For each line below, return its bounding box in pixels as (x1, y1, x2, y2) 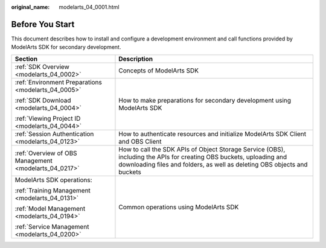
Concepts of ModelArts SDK (118, 66, 199, 75)
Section (14, 54, 38, 63)
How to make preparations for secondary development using (118, 96, 292, 104)
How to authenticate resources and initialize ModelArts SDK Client (118, 130, 307, 138)
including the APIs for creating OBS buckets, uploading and (118, 153, 287, 161)
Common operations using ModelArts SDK (118, 203, 239, 211)
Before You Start (11, 19, 75, 30)
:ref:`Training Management (14, 186, 91, 194)
